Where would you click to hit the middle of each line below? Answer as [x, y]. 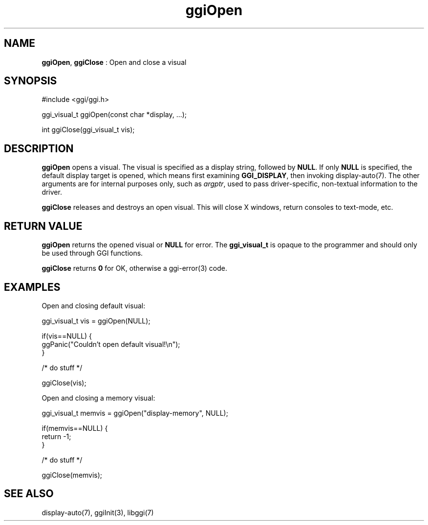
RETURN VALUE [43, 226]
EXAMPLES [32, 287]
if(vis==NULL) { [67, 336]
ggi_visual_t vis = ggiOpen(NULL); [96, 321]
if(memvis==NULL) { [75, 428]
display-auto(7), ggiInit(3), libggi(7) [98, 512]
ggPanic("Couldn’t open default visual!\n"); [111, 344]
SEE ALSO [29, 494]
